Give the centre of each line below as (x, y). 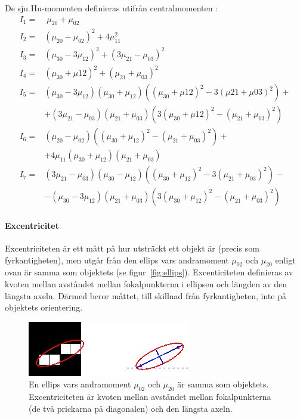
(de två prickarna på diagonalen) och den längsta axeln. (131, 408)
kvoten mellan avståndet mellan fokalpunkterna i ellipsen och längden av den (146, 283)
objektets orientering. (44, 307)
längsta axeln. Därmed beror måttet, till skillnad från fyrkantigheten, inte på (146, 295)
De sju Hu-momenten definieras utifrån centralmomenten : (112, 8)
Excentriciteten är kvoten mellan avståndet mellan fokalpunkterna (150, 397)
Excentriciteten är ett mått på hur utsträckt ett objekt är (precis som (132, 248)
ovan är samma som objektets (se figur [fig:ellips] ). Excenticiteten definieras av (149, 272)
